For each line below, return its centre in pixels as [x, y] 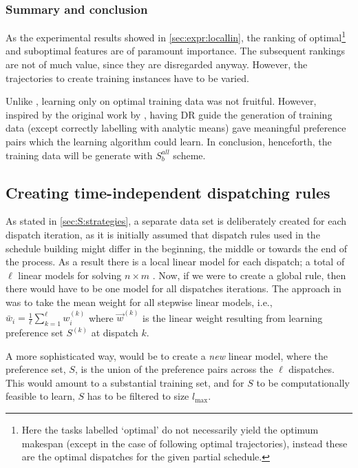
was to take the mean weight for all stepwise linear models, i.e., [139, 302]
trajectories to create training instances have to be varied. [127, 78]
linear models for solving [70, 275]
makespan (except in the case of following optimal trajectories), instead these [185, 443]
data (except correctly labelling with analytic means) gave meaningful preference [176, 128]
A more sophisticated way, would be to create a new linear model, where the [167, 355]
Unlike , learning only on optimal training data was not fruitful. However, [161, 101]
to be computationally [303, 382]
